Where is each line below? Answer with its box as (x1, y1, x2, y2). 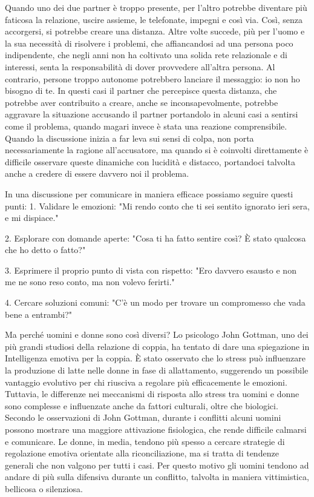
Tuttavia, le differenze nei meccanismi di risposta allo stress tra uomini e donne (5, 387, 299, 400)
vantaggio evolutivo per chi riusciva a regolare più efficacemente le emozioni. (5, 375, 287, 388)
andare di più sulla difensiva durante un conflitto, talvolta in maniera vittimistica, (5, 470, 309, 483)
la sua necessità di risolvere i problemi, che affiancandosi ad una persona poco (5, 36, 293, 49)
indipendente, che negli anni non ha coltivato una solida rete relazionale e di (5, 48, 287, 61)
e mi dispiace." (5, 211, 59, 224)
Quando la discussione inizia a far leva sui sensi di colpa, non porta (5, 131, 254, 144)
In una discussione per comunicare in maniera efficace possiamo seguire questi (5, 187, 293, 200)
